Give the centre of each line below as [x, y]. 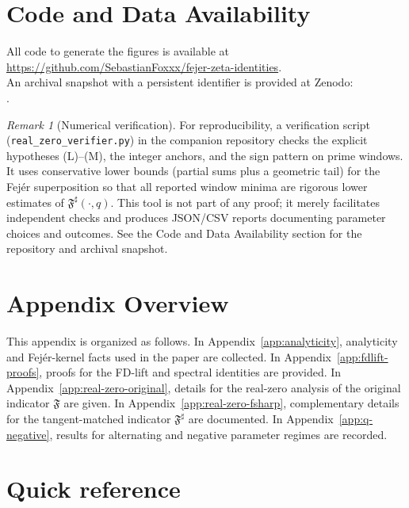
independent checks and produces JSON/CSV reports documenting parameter [196, 218]
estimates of [35, 202]
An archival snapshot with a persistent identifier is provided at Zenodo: [180, 82]
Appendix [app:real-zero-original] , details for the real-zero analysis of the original [204, 387]
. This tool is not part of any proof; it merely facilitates [245, 202]
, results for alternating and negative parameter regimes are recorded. [218, 434]
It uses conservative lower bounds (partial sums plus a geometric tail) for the [193, 171]
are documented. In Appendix [261, 418]
